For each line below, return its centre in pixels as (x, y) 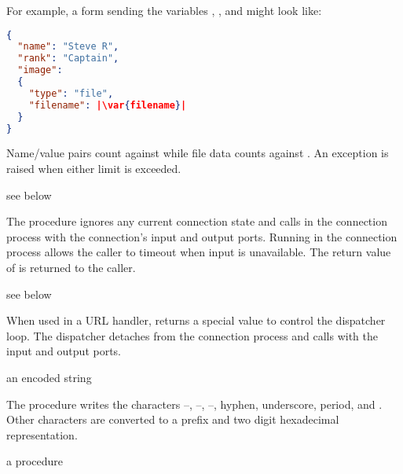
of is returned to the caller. (71, 268)
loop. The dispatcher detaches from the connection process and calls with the (192, 335)
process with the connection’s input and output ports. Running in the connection (202, 236)
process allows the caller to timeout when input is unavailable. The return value (199, 252)
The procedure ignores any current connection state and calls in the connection (197, 221)
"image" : (40, 70)
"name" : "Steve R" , (68, 47)
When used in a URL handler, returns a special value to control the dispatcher (196, 320)
